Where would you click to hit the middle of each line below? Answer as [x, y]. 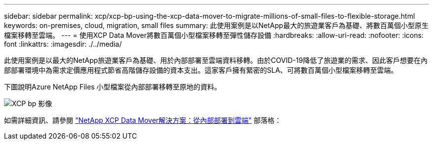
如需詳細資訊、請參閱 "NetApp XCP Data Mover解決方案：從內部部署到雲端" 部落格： [143, 120]
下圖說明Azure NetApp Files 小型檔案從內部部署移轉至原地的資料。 [113, 87]
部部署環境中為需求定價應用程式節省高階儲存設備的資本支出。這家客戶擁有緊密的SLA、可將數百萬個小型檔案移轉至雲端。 [201, 70]
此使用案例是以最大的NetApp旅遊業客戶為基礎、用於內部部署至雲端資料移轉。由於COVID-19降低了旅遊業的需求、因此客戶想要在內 [216, 60]
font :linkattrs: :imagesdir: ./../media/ [63, 44]
